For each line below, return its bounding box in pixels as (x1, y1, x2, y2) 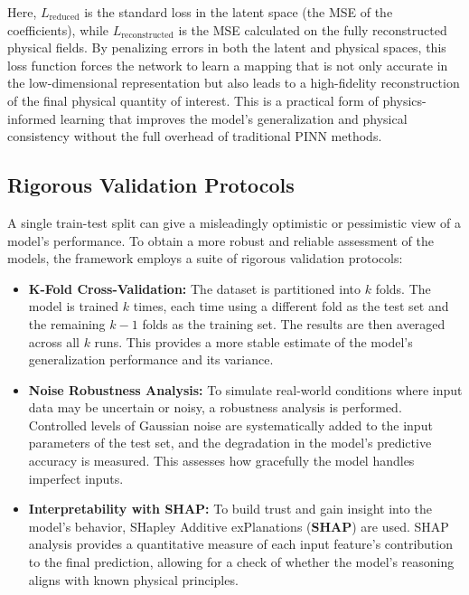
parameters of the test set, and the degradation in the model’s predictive (28, 433, 432, 452)
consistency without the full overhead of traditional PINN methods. (7, 127, 382, 146)
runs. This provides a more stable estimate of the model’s (94, 332, 413, 351)
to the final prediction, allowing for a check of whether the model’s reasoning (28, 552, 455, 571)
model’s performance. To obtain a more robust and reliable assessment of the (7, 231, 434, 250)
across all (28, 332, 80, 351)
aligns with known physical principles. (28, 570, 239, 589)
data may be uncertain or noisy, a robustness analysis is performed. (28, 398, 402, 417)
